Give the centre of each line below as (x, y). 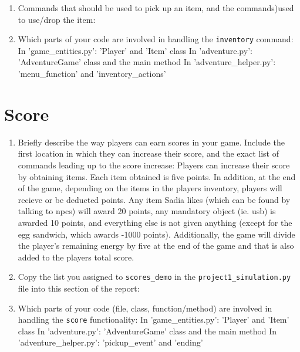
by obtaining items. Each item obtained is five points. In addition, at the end (157, 176)
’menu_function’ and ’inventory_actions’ (92, 74)
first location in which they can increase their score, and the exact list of (148, 153)
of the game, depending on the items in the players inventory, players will (150, 188)
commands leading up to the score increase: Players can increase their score (154, 165)
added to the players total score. (76, 257)
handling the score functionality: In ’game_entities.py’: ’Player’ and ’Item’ (154, 319)
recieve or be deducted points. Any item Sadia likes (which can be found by (154, 199)
